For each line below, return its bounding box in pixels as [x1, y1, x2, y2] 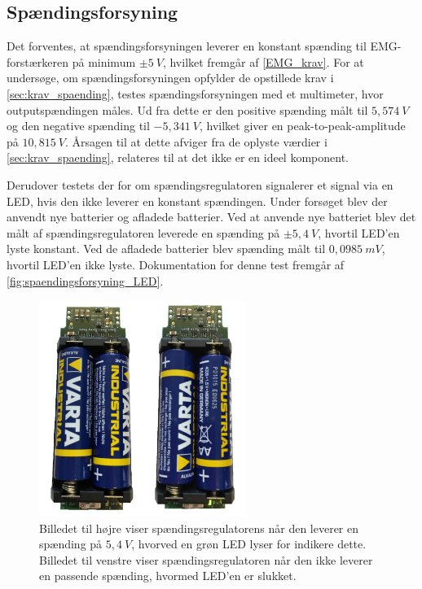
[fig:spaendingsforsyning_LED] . [7, 272, 164, 289]
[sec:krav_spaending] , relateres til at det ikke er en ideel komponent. [7, 149, 349, 166]
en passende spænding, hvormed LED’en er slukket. [39, 567, 297, 584]
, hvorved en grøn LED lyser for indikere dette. [131, 535, 367, 552]
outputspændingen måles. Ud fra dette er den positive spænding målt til [7, 101, 368, 118]
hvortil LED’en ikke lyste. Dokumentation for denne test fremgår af [7, 255, 345, 273]
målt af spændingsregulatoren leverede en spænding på [7, 224, 280, 241]
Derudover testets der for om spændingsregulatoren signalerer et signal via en [7, 176, 393, 193]
